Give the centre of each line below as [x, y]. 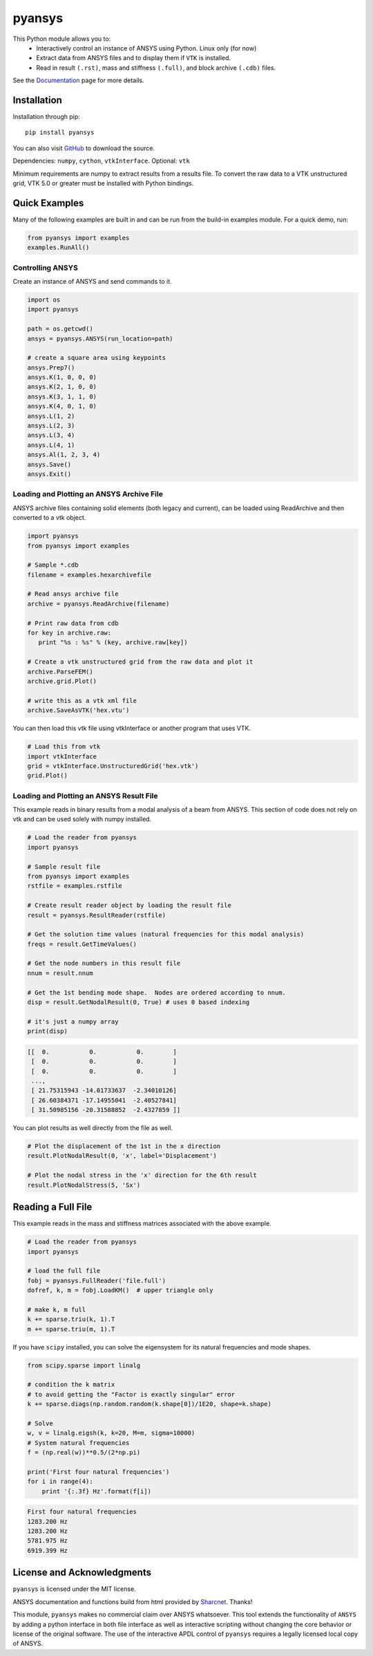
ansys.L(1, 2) [51, 416]
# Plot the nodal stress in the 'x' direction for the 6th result [142, 1175]
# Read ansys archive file [73, 594]
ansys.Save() [49, 464]
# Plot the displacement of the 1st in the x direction [124, 1146]
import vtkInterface [62, 756]
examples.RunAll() [58, 248]
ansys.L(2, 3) [51, 426]
